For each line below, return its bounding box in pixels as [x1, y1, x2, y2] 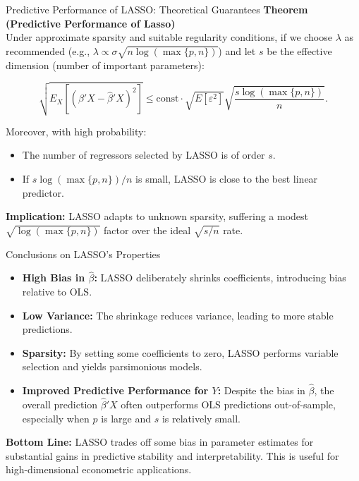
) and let [218, 43, 256, 58]
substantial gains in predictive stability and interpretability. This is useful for [6, 448, 339, 463]
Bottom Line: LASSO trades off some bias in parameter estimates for [6, 434, 314, 449]
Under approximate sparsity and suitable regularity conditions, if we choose [6, 30, 332, 44]
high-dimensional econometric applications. [6, 462, 192, 477]
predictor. [22, 185, 65, 200]
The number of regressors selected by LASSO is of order [22, 147, 265, 162]
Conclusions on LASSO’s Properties [6, 246, 161, 261]
